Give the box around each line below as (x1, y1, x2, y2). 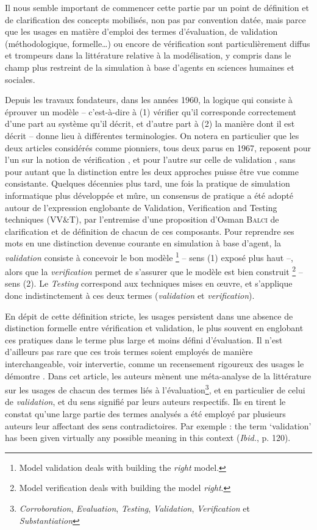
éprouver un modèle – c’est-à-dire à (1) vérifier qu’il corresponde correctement (5, 105, 297, 118)
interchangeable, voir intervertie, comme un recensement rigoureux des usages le (5, 357, 304, 370)
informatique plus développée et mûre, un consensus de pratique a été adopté (5, 188, 293, 201)
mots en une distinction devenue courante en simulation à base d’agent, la (5, 237, 281, 249)
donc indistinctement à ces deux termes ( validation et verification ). (5, 288, 255, 301)
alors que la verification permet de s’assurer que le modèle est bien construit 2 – (5, 263, 303, 278)
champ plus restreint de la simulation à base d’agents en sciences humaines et (5, 60, 294, 73)
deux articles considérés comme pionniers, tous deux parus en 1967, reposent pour (5, 141, 312, 154)
